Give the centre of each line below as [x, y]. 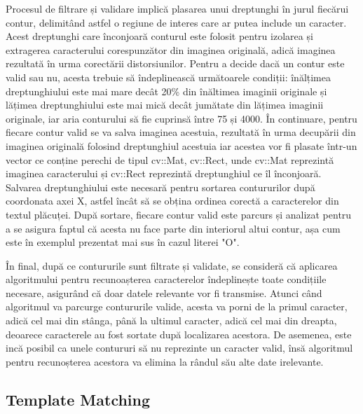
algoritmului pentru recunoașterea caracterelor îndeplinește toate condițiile [166, 279]
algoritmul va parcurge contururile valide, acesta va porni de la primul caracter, [177, 306]
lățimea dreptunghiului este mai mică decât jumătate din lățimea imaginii [165, 105]
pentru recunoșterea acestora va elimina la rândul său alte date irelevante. [165, 361]
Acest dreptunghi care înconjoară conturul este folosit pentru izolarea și [159, 36]
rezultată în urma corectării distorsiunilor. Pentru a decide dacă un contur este [175, 63]
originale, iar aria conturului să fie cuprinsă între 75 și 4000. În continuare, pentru [181, 118]
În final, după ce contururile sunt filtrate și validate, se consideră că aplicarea [172, 265]
